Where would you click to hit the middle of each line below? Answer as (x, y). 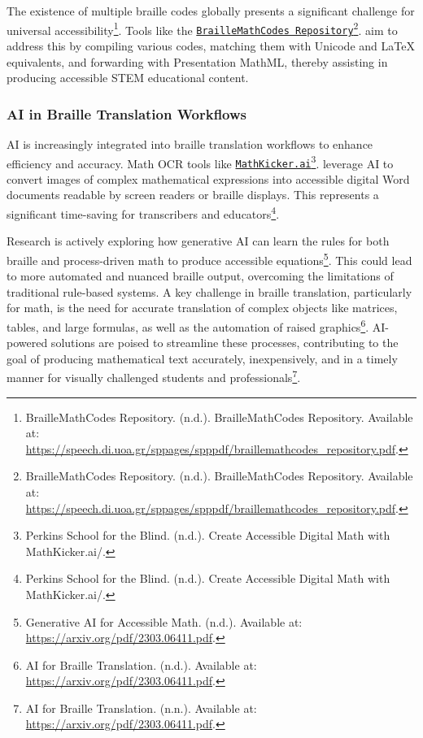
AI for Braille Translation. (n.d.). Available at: (141, 664)
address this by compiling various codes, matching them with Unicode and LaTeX (211, 45)
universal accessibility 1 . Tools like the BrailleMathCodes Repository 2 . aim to (202, 28)
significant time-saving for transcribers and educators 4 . (143, 213)
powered (27, 343)
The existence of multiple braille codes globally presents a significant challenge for (211, 11)
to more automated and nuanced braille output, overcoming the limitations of (200, 276)
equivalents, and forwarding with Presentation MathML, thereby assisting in (197, 61)
